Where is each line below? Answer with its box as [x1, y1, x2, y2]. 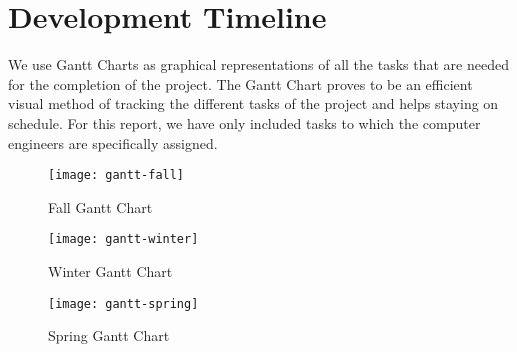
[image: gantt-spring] [48, 296, 199, 311]
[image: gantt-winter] [48, 232, 199, 247]
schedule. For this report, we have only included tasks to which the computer [8, 112, 481, 133]
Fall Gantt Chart [48, 196, 153, 217]
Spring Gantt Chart [48, 325, 170, 346]
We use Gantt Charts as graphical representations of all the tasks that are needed [8, 54, 509, 75]
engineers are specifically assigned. [8, 132, 218, 153]
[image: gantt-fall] [48, 168, 185, 183]
